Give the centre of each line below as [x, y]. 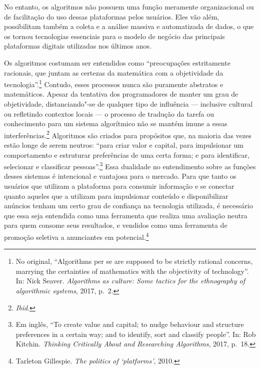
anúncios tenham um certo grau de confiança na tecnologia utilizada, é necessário [128, 206]
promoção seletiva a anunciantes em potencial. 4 [76, 236]
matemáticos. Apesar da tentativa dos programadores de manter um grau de [121, 94]
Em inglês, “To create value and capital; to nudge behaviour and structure [130, 324]
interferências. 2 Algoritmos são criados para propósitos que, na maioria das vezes [128, 134]
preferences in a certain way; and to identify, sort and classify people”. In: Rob [136, 334]
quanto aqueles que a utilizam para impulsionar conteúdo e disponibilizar [116, 196]
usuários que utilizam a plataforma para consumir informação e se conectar [119, 186]
